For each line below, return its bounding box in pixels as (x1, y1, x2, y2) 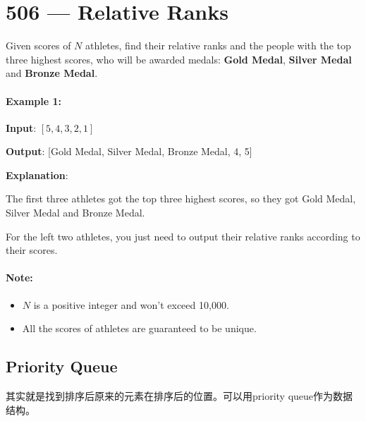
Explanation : (6, 167, 68, 182)
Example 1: (6, 93, 61, 108)
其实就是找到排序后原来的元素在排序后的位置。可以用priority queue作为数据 (6, 389, 353, 403)
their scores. (6, 243, 58, 257)
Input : (6, 120, 37, 135)
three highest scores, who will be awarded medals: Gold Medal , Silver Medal (6, 51, 352, 66)
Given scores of (6, 38, 71, 53)
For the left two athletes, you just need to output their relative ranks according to (6, 228, 360, 243)
